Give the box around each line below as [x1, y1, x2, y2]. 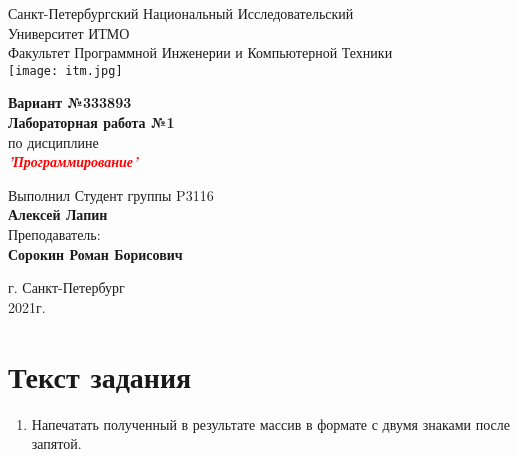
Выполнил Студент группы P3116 [8, 184, 214, 205]
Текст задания [8, 355, 192, 396]
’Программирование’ [8, 151, 138, 172]
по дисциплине [8, 131, 99, 152]
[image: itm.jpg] [8, 63, 123, 78]
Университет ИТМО [8, 22, 130, 43]
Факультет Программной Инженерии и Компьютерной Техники [8, 42, 393, 63]
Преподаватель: [8, 224, 101, 244]
